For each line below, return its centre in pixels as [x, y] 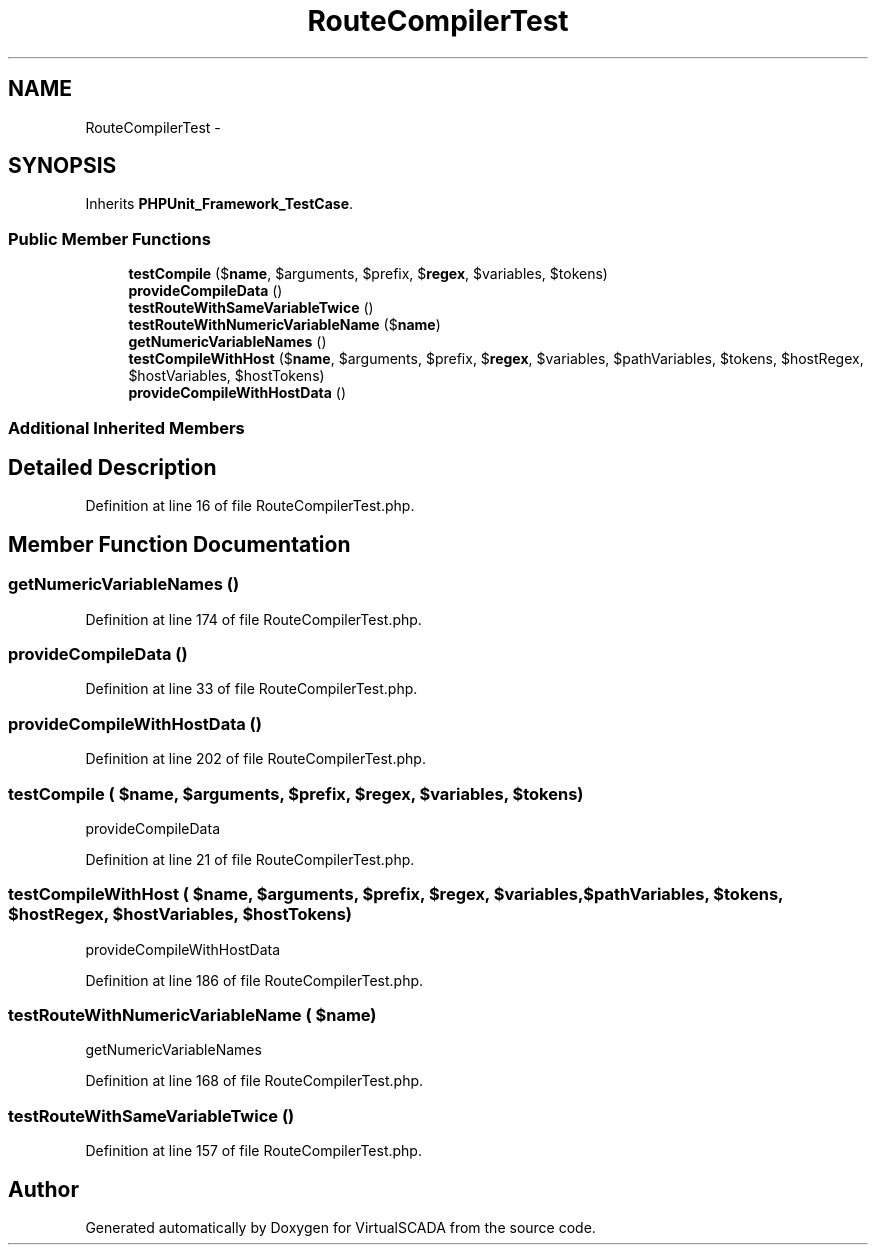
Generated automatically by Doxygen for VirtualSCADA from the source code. [340, 1227]
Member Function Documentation [179, 544]
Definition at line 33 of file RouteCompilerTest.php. [251, 689]
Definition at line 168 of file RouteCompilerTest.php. [254, 1081]
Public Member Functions [109, 238]
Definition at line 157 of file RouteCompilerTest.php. [253, 1151]
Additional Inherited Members [126, 427]
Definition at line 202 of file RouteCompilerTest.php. [255, 759]
